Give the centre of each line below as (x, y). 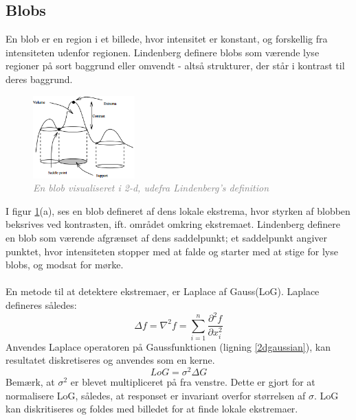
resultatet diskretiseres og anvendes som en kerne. (110, 360)
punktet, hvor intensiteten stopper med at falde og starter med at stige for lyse (172, 251)
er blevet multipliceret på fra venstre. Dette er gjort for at (193, 382)
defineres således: (41, 304)
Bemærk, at (30, 382)
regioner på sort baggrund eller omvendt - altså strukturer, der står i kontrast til (175, 66)
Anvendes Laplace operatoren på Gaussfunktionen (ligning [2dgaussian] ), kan (168, 346)
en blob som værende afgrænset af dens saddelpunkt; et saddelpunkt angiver (166, 237)
